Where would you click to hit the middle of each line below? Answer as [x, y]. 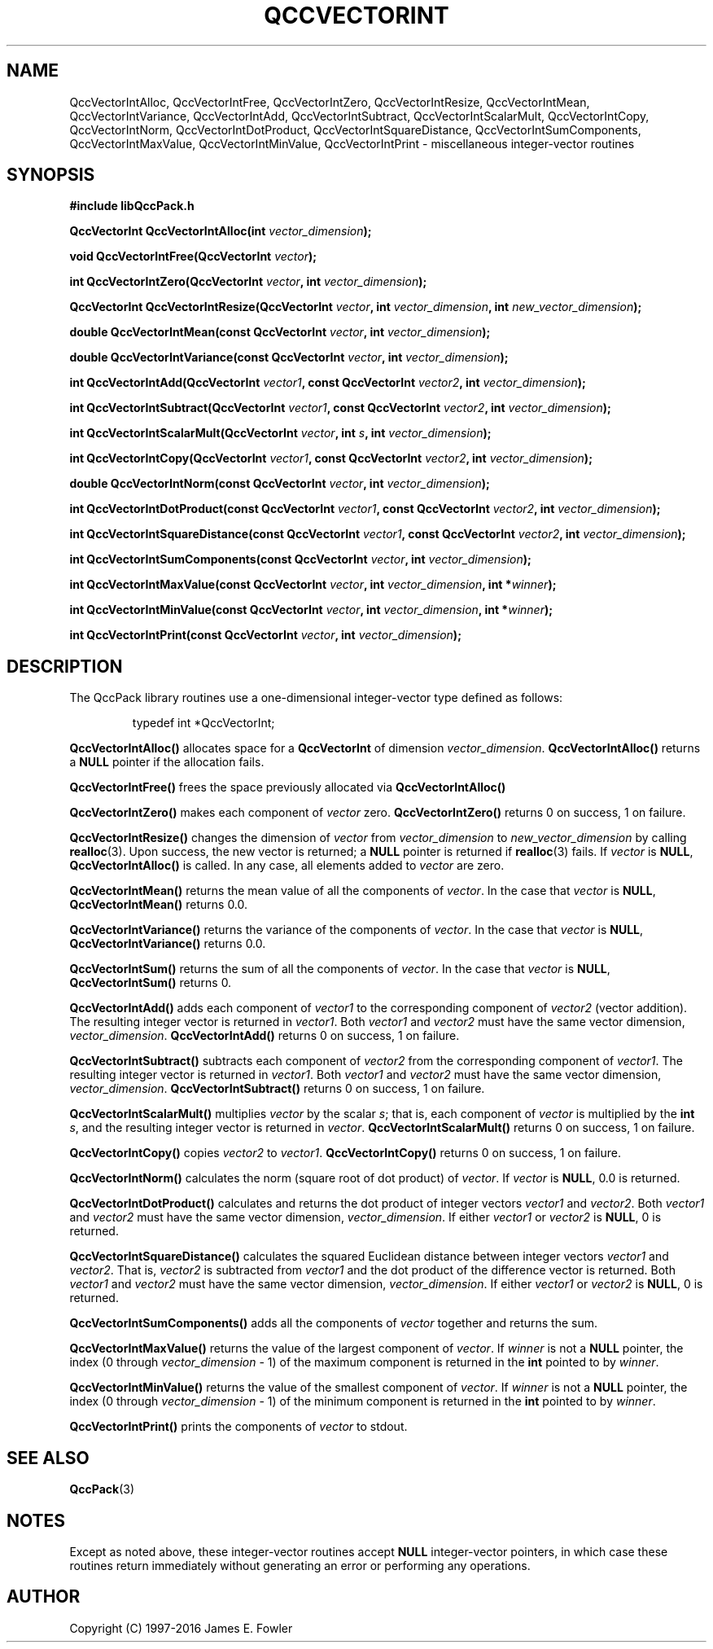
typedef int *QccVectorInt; [203, 723]
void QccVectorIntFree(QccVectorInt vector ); [193, 257]
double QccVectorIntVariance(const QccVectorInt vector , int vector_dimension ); [289, 357]
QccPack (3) [102, 1489]
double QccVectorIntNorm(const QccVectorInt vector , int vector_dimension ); [280, 484]
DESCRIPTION [65, 666]
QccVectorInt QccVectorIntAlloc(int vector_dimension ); [221, 231]
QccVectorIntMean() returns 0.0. [159, 905]
